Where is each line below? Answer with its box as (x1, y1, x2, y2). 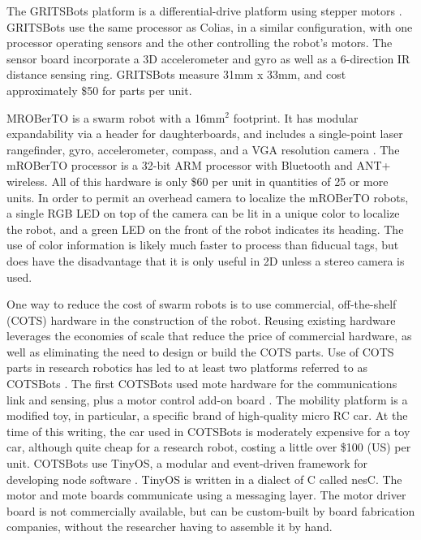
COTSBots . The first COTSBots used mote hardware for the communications (6, 375, 397, 392)
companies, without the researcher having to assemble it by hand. (6, 518, 333, 535)
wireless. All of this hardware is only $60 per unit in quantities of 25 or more (6, 172, 389, 189)
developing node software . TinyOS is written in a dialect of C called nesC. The (6, 470, 402, 487)
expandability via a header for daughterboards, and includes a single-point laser (6, 125, 403, 142)
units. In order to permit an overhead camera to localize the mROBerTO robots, (6, 188, 409, 205)
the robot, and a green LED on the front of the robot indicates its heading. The (6, 220, 404, 237)
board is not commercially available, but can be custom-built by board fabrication (6, 502, 415, 519)
